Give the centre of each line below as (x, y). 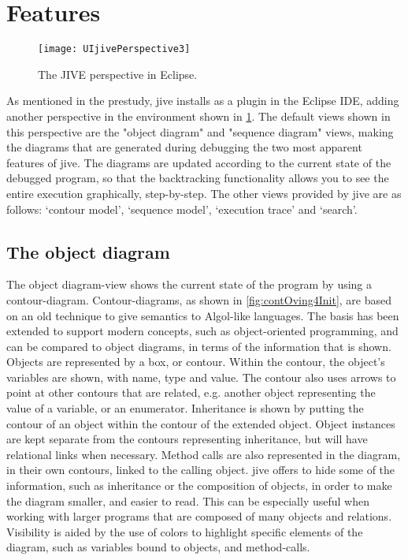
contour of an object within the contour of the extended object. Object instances (201, 423)
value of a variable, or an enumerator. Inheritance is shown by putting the (185, 408)
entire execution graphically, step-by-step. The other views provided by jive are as (204, 193)
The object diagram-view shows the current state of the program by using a (189, 284)
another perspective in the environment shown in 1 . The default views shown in (198, 116)
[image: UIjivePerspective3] (114, 49)
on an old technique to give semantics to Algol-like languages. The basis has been (203, 315)
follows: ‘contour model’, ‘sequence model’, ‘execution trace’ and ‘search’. (182, 209)
